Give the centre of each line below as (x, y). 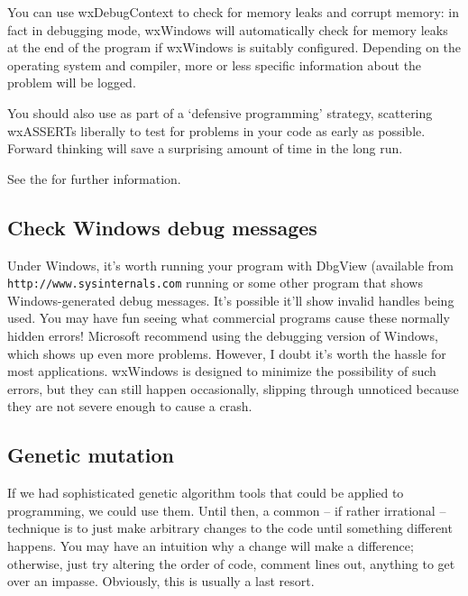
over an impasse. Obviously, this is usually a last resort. (161, 581)
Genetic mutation (91, 455)
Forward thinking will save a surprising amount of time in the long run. (205, 148)
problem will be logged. (72, 83)
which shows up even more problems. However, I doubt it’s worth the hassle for (227, 353)
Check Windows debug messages (162, 227)
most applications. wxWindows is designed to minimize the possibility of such (222, 371)
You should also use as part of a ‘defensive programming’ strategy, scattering (220, 112)
